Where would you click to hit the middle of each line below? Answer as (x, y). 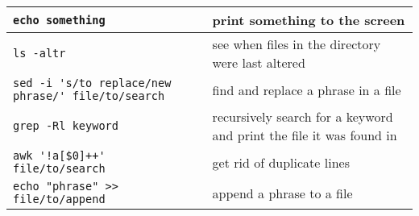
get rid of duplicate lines (281, 162)
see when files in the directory (297, 44)
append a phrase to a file (282, 193)
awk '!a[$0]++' (59, 156)
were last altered (259, 62)
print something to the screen (309, 20)
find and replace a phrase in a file (307, 89)
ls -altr (39, 53)
